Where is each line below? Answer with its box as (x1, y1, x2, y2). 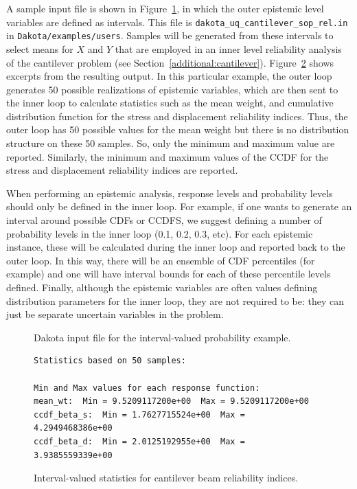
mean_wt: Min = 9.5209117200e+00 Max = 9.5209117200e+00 (34, 396, 309, 407)
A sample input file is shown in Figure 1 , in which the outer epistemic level (6, 1, 324, 15)
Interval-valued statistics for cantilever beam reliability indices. (34, 470, 299, 485)
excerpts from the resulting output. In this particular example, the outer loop (6, 69, 332, 83)
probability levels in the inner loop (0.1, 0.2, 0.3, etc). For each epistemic (6, 226, 313, 240)
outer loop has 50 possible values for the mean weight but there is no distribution (6, 122, 349, 137)
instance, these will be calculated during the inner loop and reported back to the (6, 240, 345, 254)
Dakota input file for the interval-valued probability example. (34, 330, 291, 344)
